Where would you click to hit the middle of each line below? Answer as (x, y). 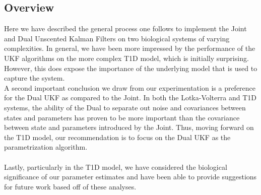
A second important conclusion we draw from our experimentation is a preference (130, 87)
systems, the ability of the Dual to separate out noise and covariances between (125, 107)
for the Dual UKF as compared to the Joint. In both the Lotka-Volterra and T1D (130, 97)
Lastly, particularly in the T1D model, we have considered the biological (116, 167)
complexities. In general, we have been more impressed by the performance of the (130, 48)
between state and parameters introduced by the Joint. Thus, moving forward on (129, 127)
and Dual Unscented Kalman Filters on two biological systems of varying (117, 38)
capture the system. (35, 78)
